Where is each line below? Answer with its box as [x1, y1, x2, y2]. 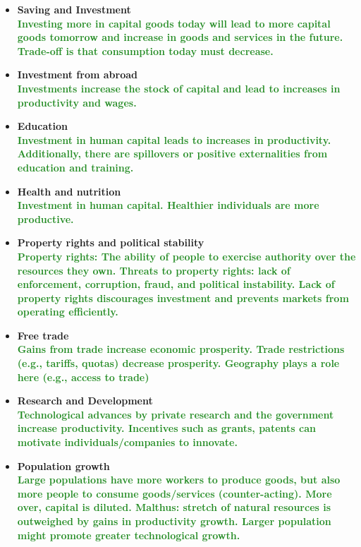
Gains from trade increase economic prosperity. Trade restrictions [17, 342, 345, 356]
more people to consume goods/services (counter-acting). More [17, 486, 332, 500]
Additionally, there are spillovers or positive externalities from [17, 146, 328, 161]
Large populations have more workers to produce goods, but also [17, 472, 341, 487]
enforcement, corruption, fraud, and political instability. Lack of [17, 277, 335, 291]
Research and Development [17, 393, 153, 408]
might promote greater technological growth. [17, 527, 240, 542]
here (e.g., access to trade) [17, 369, 149, 384]
